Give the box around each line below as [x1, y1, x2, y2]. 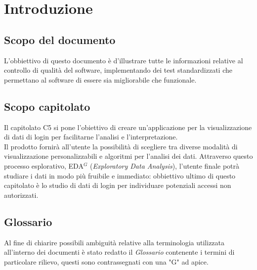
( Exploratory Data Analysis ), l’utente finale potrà [90, 160, 240, 171]
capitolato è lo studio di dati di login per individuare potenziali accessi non [4, 180, 231, 190]
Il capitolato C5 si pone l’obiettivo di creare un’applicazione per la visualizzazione [4, 122, 252, 132]
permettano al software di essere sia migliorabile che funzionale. [4, 74, 197, 85]
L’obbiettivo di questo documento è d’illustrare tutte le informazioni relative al [4, 55, 243, 65]
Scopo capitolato [4, 98, 90, 114]
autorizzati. [4, 189, 39, 200]
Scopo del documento [4, 32, 116, 47]
